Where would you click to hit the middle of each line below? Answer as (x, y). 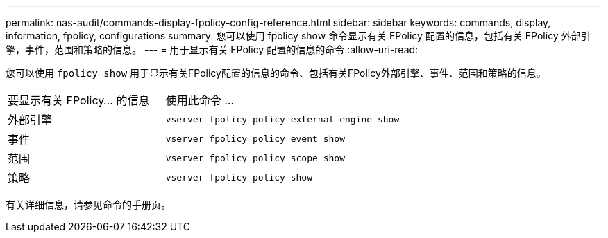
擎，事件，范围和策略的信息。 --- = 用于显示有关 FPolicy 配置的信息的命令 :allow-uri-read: (212, 49)
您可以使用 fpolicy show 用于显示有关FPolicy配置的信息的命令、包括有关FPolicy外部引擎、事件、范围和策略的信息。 (276, 73)
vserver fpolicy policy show (239, 177)
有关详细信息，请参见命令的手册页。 (88, 204)
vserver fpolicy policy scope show (255, 158)
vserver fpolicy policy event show (255, 138)
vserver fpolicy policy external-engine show (282, 119)
